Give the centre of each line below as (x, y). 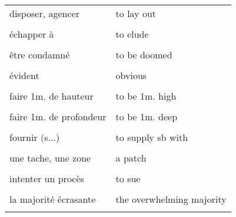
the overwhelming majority (171, 199)
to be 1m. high (146, 96)
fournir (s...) (35, 137)
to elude (132, 34)
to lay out (136, 13)
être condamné (40, 55)
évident (24, 75)
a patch (131, 158)
